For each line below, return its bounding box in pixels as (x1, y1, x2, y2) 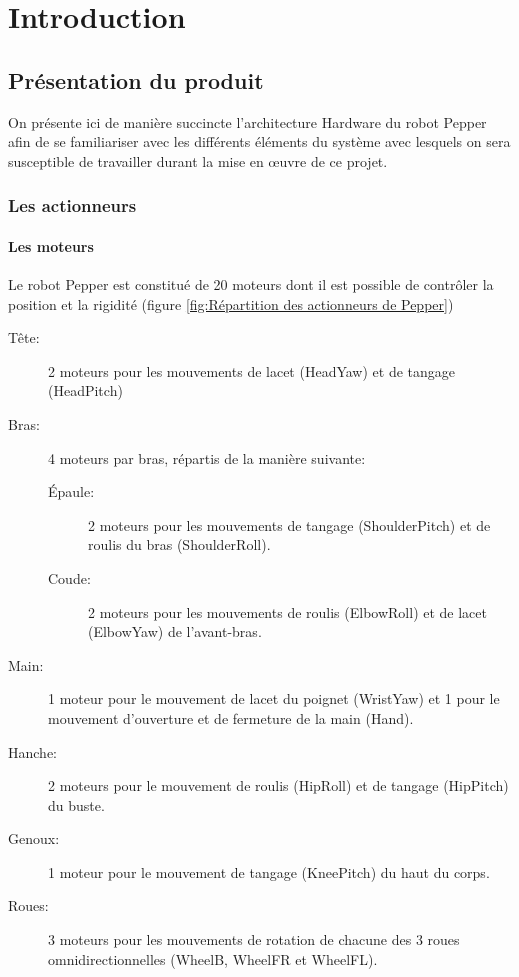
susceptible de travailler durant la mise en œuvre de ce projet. (8, 150, 388, 171)
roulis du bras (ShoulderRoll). (88, 534, 271, 555)
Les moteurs (8, 235, 94, 256)
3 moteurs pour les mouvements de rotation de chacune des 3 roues (48, 929, 460, 950)
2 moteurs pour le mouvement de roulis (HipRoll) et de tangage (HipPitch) (48, 775, 509, 796)
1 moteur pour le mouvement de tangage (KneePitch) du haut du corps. (48, 861, 490, 882)
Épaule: (48, 481, 95, 502)
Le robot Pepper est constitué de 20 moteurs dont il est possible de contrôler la (8, 274, 494, 294)
